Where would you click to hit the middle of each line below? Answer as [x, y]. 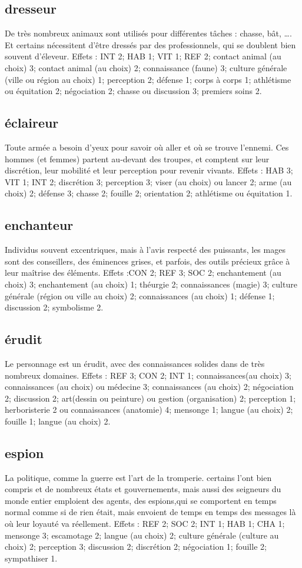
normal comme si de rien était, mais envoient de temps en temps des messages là [150, 512]
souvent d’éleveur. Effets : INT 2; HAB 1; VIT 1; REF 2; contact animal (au [143, 56]
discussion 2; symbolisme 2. [54, 307]
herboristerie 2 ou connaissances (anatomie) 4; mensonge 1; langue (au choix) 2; [149, 410]
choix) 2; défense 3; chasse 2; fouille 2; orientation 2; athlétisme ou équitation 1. [149, 193]
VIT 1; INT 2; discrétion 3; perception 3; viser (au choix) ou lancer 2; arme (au [148, 181]
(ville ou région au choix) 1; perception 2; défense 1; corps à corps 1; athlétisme [148, 79]
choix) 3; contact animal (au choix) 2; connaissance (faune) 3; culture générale [146, 67]
